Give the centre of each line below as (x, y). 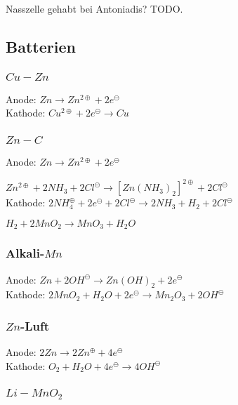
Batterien (41, 46)
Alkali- (25, 253)
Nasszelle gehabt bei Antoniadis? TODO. (94, 8)
